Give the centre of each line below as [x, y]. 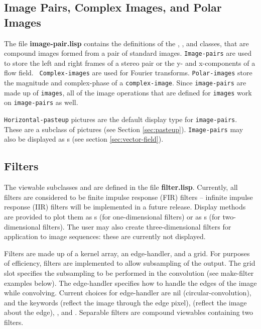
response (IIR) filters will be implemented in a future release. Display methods [125, 207]
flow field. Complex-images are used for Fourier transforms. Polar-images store [128, 73]
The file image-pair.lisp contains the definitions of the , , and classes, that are [126, 43]
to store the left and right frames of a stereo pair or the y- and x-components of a [130, 63]
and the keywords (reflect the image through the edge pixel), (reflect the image [125, 302]
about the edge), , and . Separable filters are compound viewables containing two [129, 312]
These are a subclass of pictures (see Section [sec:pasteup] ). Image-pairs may [124, 129]
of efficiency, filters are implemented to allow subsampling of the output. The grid [130, 263]
